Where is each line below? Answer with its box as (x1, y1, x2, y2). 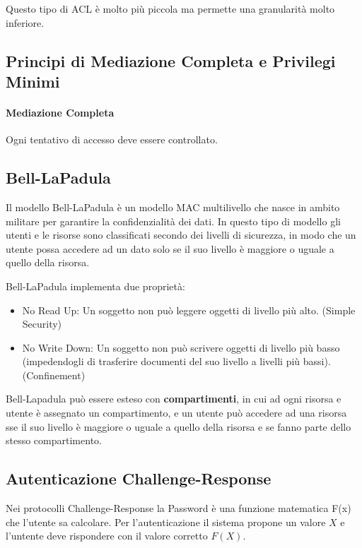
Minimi (6, 70, 60, 92)
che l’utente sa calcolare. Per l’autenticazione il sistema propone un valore (6, 514, 326, 529)
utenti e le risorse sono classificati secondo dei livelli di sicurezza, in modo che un (6, 227, 356, 242)
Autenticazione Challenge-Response (6, 467, 271, 489)
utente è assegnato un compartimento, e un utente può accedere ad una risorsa (6, 405, 347, 420)
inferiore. (6, 15, 45, 30)
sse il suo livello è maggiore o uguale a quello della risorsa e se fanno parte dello (6, 419, 351, 434)
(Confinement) (22, 367, 86, 382)
